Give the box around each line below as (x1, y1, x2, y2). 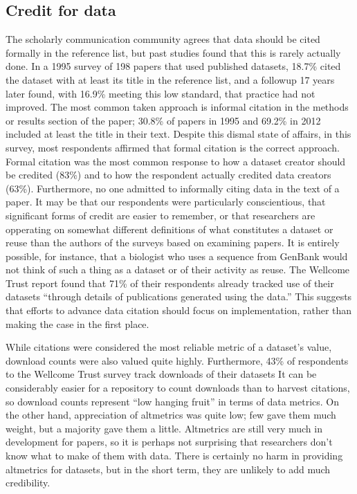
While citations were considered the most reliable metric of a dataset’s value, (6, 340, 332, 354)
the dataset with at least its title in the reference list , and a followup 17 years (6, 72, 335, 86)
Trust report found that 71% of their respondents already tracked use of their (6, 275, 334, 290)
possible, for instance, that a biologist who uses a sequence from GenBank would (6, 248, 348, 263)
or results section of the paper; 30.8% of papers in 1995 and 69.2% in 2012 (6, 113, 321, 127)
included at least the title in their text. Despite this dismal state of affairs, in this (6, 127, 351, 141)
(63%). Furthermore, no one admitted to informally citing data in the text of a (6, 181, 340, 195)
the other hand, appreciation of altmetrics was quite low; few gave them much (6, 408, 336, 422)
